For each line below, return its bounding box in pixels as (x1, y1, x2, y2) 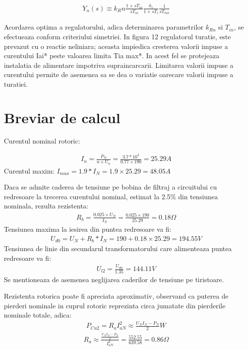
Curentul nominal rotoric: (4, 135, 80, 145)
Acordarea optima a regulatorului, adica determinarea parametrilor (4, 22, 204, 32)
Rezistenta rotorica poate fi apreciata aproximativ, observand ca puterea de (4, 290, 229, 301)
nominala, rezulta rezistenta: (4, 201, 88, 211)
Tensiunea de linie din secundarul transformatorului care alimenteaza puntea (4, 243, 232, 254)
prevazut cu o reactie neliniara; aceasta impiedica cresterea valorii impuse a (4, 41, 228, 51)
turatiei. (4, 79, 28, 89)
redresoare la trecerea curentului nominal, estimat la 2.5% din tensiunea (4, 191, 218, 201)
